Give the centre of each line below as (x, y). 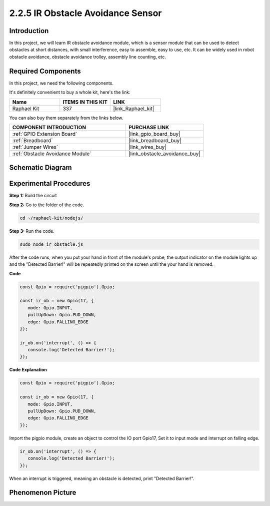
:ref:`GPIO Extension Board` (45, 134)
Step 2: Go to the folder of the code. (47, 205)
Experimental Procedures (50, 183)
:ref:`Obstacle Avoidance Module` (52, 154)
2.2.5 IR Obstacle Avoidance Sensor (85, 13)
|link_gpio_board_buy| (154, 134)
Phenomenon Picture (43, 493)
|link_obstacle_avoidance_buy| (164, 154)
